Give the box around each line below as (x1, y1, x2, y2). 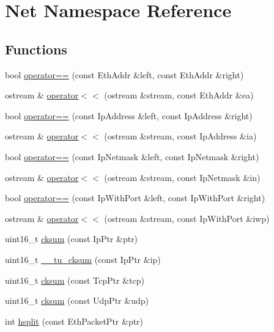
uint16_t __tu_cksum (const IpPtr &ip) (5, 253, 161, 265)
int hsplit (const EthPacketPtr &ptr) (5, 314, 144, 327)
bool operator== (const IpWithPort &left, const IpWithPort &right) (5, 191, 265, 204)
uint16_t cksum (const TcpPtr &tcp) (5, 273, 144, 286)
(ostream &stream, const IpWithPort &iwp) (104, 212, 270, 224)
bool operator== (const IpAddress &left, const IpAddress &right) (5, 109, 253, 122)
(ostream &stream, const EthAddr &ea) (104, 89, 254, 101)
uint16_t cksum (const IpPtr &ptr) (5, 232, 138, 245)
